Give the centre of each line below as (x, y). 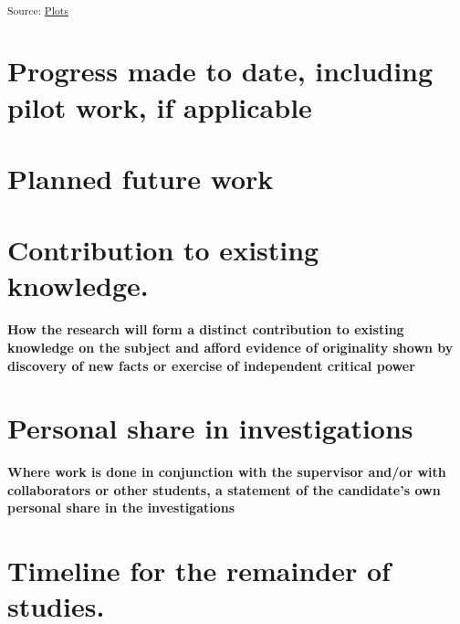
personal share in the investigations (121, 508)
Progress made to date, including (220, 71)
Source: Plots (38, 10)
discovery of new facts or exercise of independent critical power (211, 365)
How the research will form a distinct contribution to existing (206, 329)
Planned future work (141, 178)
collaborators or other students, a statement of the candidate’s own (224, 489)
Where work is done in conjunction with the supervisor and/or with (227, 472)
